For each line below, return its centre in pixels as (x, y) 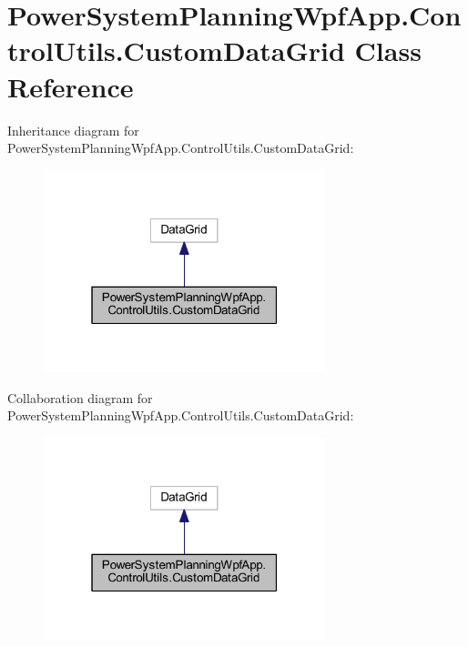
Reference (71, 86)
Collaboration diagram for (80, 397)
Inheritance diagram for (73, 130)
